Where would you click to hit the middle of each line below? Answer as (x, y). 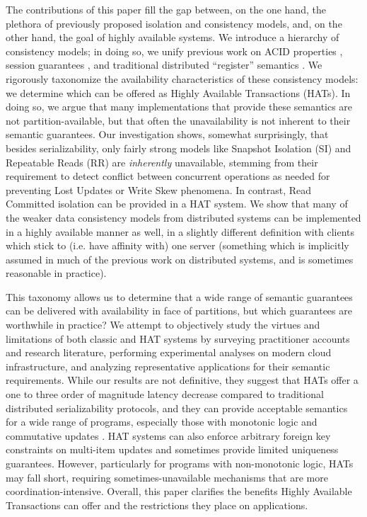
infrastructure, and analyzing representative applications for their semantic (168, 366)
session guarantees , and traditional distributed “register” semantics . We (164, 65)
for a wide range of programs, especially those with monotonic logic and (162, 422)
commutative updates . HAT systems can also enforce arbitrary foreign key (168, 435)
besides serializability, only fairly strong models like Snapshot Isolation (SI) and (179, 148)
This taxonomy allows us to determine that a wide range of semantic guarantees (179, 296)
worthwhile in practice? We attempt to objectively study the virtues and (163, 325)
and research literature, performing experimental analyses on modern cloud (169, 352)
